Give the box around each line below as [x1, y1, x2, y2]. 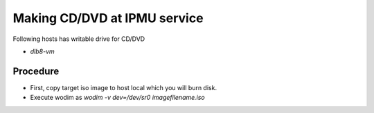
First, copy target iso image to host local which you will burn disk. [30, 83, 217, 92]
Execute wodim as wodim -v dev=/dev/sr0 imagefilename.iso [30, 94, 206, 102]
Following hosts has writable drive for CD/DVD [12, 35, 145, 43]
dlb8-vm [30, 47, 55, 55]
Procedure [12, 65, 60, 77]
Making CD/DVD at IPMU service [12, 10, 204, 26]
